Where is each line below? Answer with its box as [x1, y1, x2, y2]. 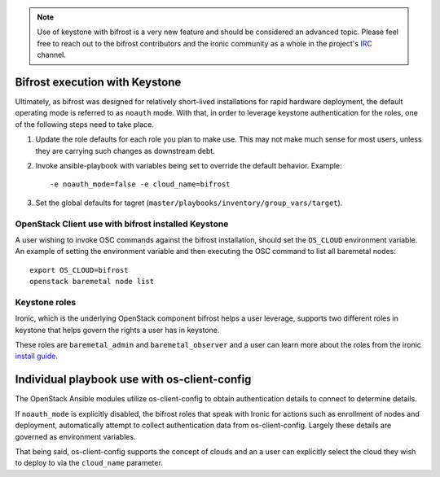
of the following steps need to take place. [15, 119, 154, 129]
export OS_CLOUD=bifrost [29, 265, 129, 274]
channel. [37, 50, 67, 60]
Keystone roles [15, 296, 77, 308]
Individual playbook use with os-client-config [15, 373, 252, 387]
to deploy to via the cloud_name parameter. [15, 458, 163, 468]
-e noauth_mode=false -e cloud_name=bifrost [50, 180, 231, 189]
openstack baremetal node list [29, 277, 155, 287]
